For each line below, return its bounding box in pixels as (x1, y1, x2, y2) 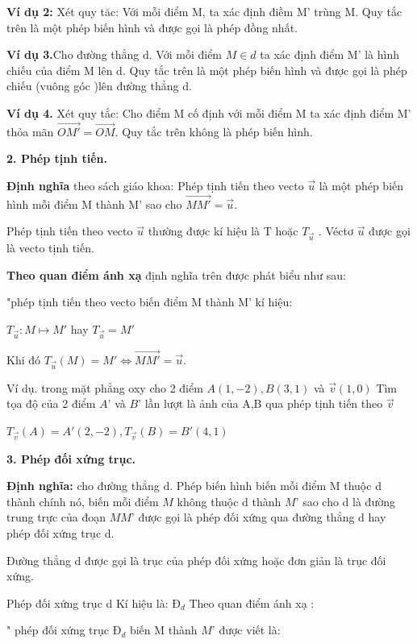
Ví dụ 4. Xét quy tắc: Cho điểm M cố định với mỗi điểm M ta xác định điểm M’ (6, 104, 411, 121)
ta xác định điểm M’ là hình (260, 46, 399, 63)
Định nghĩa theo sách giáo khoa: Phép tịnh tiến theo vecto (6, 177, 304, 193)
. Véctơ (318, 222, 353, 239)
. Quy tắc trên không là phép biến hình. (115, 123, 313, 139)
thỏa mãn (6, 123, 54, 139)
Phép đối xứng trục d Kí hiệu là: (6, 594, 169, 611)
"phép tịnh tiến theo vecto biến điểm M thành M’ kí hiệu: (6, 293, 293, 310)
